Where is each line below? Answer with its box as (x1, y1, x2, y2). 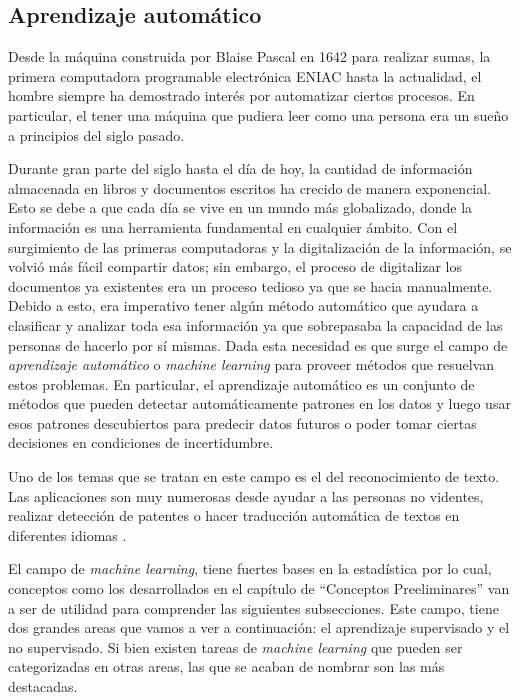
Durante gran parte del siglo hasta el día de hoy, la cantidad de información (8, 158, 473, 179)
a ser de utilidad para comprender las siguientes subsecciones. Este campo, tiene (8, 597, 499, 618)
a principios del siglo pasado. (8, 124, 185, 145)
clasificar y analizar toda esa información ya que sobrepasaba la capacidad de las (8, 314, 503, 335)
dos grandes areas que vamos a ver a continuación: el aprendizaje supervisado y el (8, 617, 510, 638)
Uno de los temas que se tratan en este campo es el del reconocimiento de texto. (8, 466, 500, 487)
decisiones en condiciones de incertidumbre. (8, 432, 274, 453)
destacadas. (8, 676, 78, 697)
